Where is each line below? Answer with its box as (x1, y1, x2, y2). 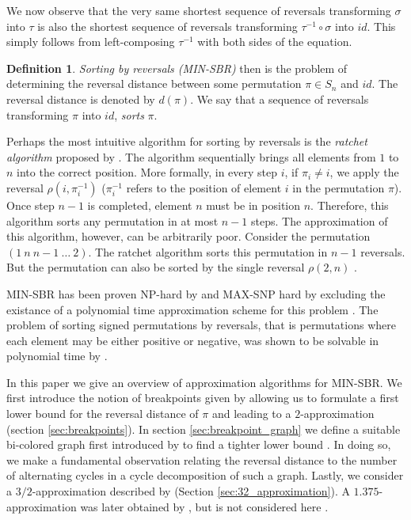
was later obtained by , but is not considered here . (80, 498, 329, 514)
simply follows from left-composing (6, 33, 175, 50)
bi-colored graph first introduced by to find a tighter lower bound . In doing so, (6, 436, 391, 453)
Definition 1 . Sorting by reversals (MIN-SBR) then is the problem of (6, 59, 348, 76)
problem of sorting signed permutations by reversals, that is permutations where (6, 317, 396, 333)
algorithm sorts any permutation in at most (6, 212, 219, 229)
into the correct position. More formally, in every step (17, 164, 278, 180)
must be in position (206, 196, 301, 213)
